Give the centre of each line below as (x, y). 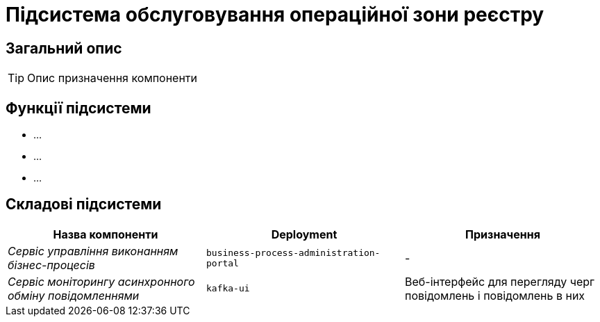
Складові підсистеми (84, 204)
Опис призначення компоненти (112, 78)
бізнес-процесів (51, 265)
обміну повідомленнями (74, 295)
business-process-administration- (293, 252)
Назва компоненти (106, 234)
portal (222, 263)
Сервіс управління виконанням (93, 251)
